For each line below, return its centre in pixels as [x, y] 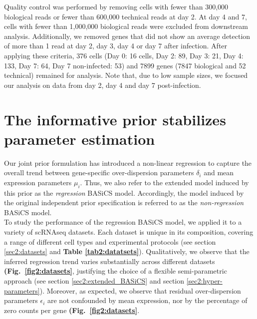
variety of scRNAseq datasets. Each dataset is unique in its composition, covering [129, 232]
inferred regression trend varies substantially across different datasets [110, 261]
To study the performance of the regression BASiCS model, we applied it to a [123, 222]
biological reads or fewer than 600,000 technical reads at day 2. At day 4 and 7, [126, 16]
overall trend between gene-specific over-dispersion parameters [99, 172]
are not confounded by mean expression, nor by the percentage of [147, 300]
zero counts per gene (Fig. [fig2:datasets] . [72, 310]
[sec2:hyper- [204, 280]
